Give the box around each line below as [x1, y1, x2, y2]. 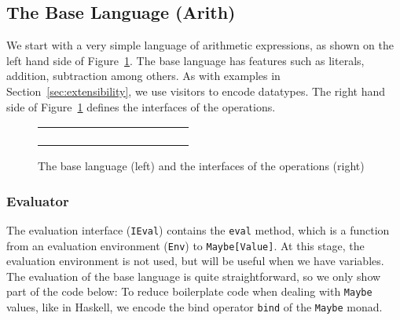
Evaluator [6, 191, 69, 210]
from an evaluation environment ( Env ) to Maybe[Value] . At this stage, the [6, 237, 365, 253]
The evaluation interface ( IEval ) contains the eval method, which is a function [6, 221, 390, 238]
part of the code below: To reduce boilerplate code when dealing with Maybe [6, 283, 372, 300]
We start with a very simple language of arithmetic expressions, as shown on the [6, 37, 394, 53]
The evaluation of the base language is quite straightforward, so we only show [6, 267, 381, 284]
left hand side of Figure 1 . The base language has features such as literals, [6, 52, 365, 68]
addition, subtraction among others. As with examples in [6, 67, 281, 84]
